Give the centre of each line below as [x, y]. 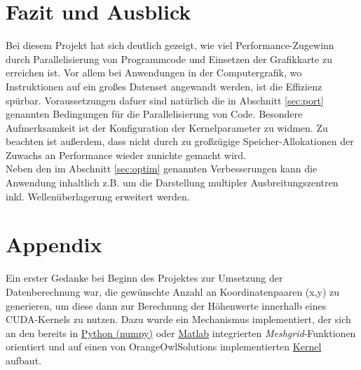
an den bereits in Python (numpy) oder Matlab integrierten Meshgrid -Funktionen [181, 333]
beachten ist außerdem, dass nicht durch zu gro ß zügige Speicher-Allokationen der [180, 141]
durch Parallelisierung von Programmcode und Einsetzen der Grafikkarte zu [169, 59]
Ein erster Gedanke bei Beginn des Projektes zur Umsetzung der [144, 278]
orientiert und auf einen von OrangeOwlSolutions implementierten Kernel [164, 347]
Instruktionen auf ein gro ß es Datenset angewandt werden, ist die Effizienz [164, 86]
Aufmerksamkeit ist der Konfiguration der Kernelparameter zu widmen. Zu [167, 127]
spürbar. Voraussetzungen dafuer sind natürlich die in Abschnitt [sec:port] [165, 100]
